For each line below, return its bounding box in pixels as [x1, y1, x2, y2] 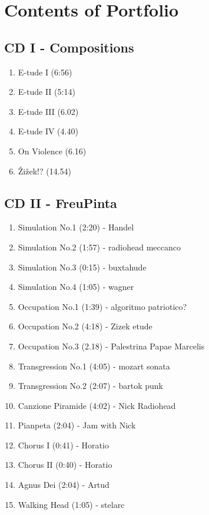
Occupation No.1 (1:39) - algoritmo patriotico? [18, 300, 187, 312]
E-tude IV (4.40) [18, 125, 78, 137]
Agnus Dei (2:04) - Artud [18, 478, 110, 491]
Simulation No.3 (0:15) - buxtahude [18, 260, 147, 273]
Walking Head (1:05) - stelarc [18, 498, 125, 510]
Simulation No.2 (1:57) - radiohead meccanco [18, 240, 181, 253]
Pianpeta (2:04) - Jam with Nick [18, 419, 136, 431]
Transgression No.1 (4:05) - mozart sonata [18, 359, 170, 372]
